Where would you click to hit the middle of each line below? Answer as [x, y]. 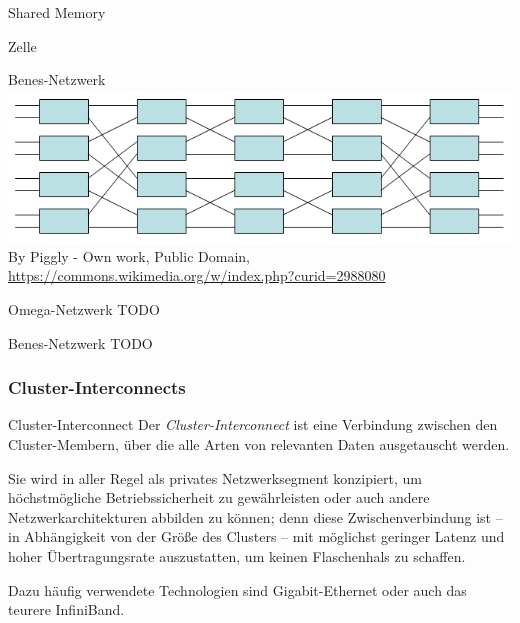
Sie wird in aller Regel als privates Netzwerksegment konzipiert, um [215, 477]
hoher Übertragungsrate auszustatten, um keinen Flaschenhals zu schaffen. [237, 556]
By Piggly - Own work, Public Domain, [129, 255]
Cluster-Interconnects [97, 387]
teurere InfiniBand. [66, 609]
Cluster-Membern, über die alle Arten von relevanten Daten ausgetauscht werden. [259, 444]
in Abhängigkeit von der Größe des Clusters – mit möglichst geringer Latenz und [256, 536]
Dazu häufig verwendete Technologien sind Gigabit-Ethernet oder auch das [237, 589]
